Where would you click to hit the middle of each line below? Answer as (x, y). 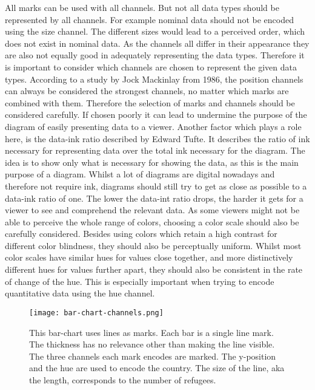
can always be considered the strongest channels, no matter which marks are (147, 91)
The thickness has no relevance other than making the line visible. (152, 344)
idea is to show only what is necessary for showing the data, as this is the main (152, 162)
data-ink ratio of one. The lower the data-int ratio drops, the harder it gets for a (154, 198)
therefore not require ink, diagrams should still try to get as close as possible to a (156, 186)
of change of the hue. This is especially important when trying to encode (140, 281)
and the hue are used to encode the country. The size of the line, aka (157, 368)
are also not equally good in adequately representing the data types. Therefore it (155, 55)
